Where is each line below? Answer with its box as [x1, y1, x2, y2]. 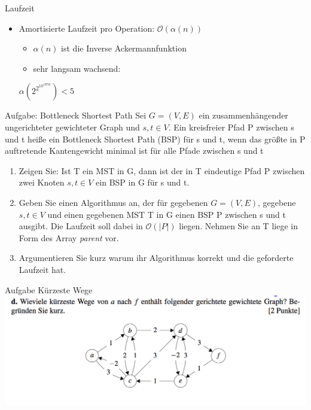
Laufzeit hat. [19, 263, 66, 275]
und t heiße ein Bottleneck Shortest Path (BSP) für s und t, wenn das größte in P [5, 132, 306, 145]
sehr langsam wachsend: [33, 62, 121, 74]
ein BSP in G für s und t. [96, 176, 190, 189]
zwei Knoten [19, 176, 65, 189]
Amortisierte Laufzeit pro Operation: [19, 22, 155, 34]
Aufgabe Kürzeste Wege [5, 283, 93, 296]
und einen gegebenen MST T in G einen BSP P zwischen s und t [47, 208, 286, 220]
